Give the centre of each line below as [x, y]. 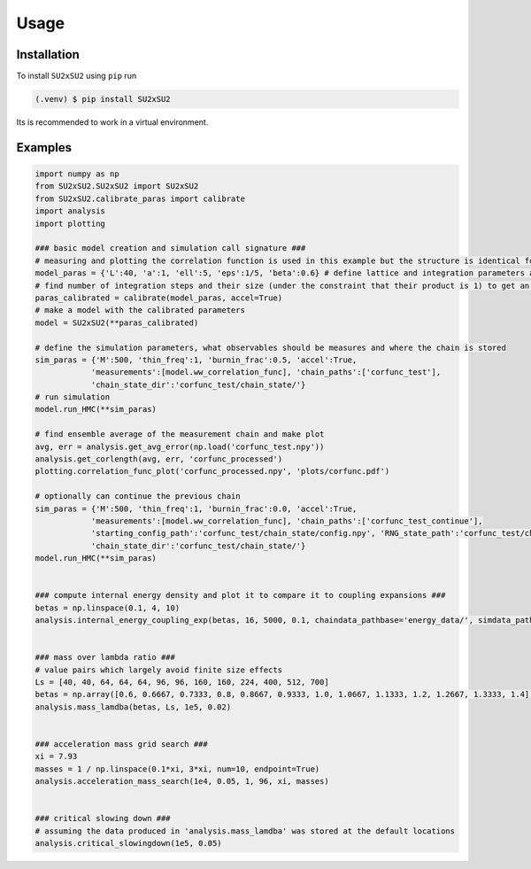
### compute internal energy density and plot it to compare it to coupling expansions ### [240, 595]
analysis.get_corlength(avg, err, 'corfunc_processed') [159, 459]
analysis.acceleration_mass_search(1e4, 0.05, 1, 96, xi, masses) [182, 781]
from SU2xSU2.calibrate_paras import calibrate [140, 198]
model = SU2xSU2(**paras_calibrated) [117, 322]
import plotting [70, 223]
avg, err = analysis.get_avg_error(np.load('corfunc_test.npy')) [180, 446]
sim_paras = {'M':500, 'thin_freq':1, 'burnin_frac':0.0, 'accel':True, [196, 508]
